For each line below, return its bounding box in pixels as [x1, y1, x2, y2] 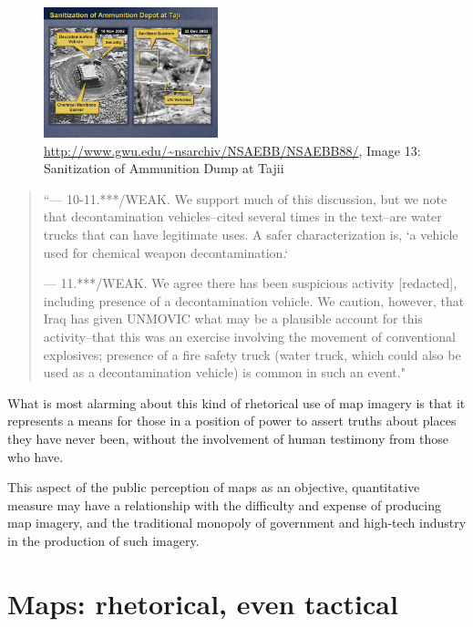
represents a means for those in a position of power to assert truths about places [7, 411, 457, 430]
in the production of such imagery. [7, 530, 200, 550]
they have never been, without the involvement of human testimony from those [7, 429, 448, 447]
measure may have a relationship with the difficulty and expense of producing [7, 495, 441, 514]
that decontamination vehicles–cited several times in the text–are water [43, 207, 442, 226]
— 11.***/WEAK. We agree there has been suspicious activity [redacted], [43, 273, 458, 293]
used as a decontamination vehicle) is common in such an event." [43, 363, 406, 382]
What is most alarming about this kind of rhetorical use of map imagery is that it [7, 393, 466, 412]
